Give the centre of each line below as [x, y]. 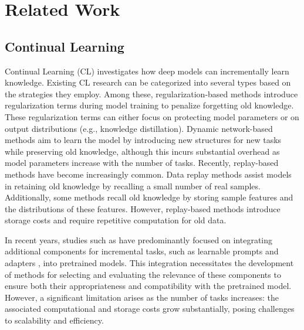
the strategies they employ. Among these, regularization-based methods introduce [151, 93]
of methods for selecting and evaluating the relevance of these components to [143, 274]
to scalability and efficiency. [54, 320]
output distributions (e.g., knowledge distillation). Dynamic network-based [139, 128]
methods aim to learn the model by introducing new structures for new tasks [143, 140]
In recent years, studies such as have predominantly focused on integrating [139, 239]
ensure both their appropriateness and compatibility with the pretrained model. [148, 286]
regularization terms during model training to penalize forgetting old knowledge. [149, 105]
